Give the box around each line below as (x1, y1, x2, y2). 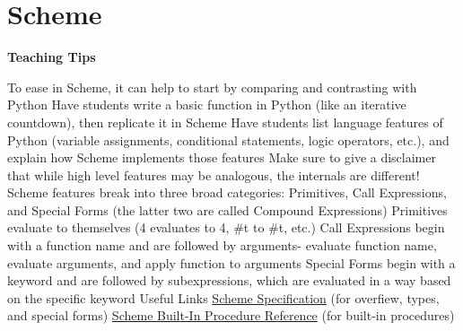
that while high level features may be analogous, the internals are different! (7, 165, 420, 184)
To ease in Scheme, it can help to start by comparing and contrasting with (7, 77, 417, 96)
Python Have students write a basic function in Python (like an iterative (7, 95, 406, 114)
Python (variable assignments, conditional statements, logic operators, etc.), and (7, 130, 450, 149)
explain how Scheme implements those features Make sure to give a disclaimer (7, 148, 436, 167)
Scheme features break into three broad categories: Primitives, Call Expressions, (7, 183, 447, 202)
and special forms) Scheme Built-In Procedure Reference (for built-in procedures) (7, 306, 455, 325)
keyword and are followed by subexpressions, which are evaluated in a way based (7, 271, 451, 290)
